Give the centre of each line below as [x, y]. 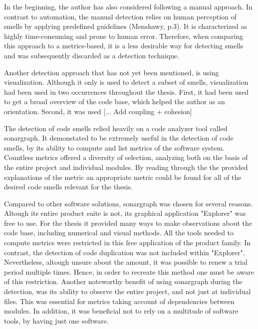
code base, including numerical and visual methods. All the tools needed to [119, 233]
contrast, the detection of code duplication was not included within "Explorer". [125, 252]
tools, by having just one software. [56, 320]
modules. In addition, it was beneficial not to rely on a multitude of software [121, 311]
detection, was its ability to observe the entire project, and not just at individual [128, 291]
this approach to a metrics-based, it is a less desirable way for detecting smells [124, 46]
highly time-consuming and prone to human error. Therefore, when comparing [124, 36]
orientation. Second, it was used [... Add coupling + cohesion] [98, 111]
